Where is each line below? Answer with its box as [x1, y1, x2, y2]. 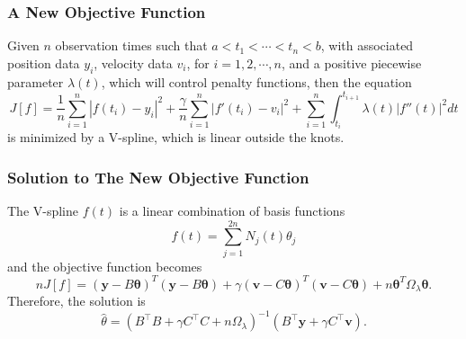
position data [7, 53, 80, 72]
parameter [7, 72, 64, 91]
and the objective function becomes [7, 256, 202, 275]
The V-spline [7, 201, 79, 219]
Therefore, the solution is [7, 291, 146, 310]
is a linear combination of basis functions [119, 201, 345, 219]
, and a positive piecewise [281, 53, 422, 72]
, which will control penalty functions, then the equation [101, 72, 412, 91]
